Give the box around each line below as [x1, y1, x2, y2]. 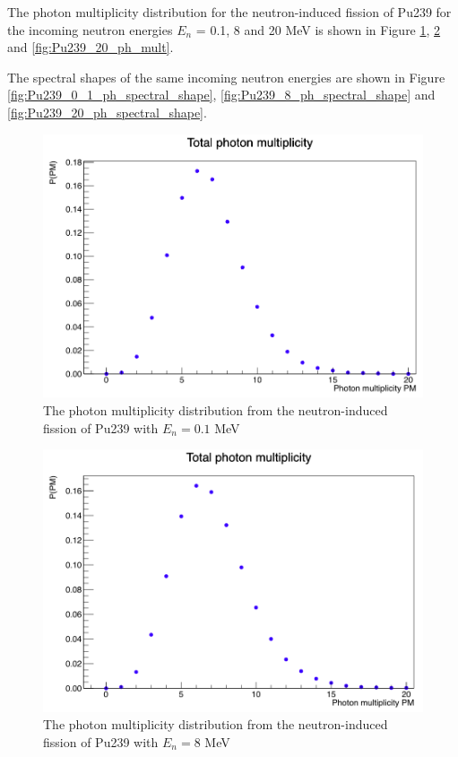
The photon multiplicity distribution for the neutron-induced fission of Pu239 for [7, 3, 452, 21]
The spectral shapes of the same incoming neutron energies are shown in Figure [7, 67, 445, 86]
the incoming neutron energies [7, 20, 173, 39]
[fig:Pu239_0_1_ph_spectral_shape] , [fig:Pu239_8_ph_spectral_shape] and [7, 85, 436, 104]
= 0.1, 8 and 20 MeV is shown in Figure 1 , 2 [195, 20, 441, 39]
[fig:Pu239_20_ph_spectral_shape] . [7, 102, 207, 121]
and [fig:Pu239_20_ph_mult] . [7, 38, 174, 57]
